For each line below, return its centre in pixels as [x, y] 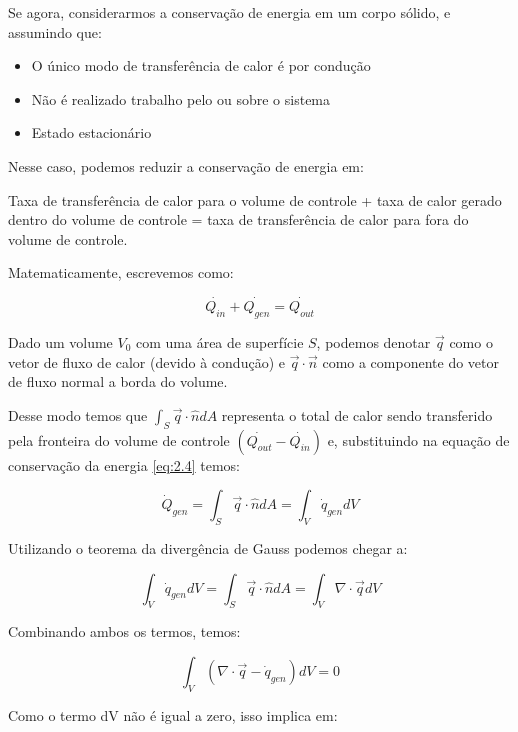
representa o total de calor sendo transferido [357, 414]
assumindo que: [55, 31]
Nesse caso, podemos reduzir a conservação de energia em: [186, 165]
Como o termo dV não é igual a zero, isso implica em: [173, 714]
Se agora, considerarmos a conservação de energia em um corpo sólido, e [229, 12]
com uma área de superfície [219, 341]
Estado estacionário [91, 132]
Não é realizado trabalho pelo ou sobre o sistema [181, 98]
